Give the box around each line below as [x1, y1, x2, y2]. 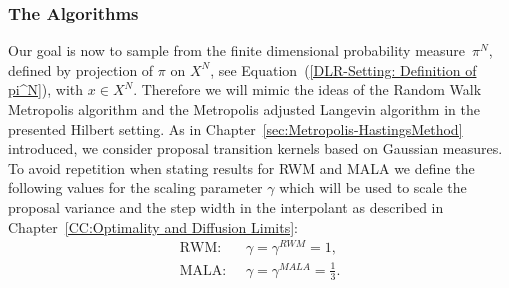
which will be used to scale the [279, 177, 467, 198]
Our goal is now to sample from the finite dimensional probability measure [8, 40, 466, 61]
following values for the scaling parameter [8, 177, 263, 198]
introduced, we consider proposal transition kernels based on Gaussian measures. [8, 138, 503, 159]
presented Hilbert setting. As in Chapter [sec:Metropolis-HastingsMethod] [8, 118, 463, 139]
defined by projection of [8, 59, 154, 80]
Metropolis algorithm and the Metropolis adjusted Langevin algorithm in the [8, 99, 480, 119]
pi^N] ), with [8, 79, 84, 100]
